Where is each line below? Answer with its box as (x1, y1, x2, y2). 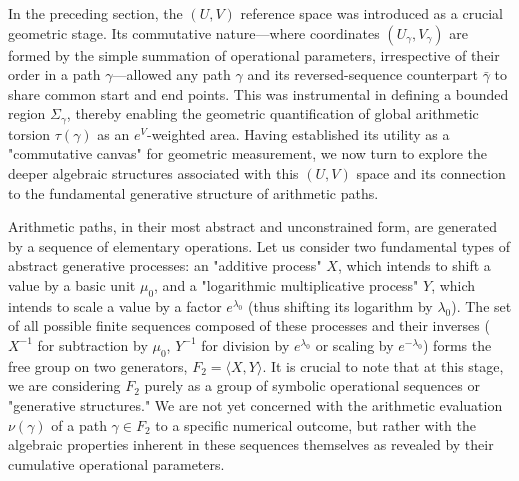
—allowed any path (112, 64, 231, 85)
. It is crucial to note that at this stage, (262, 355, 504, 376)
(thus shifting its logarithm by (248, 295, 433, 316)
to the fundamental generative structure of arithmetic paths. (8, 182, 379, 203)
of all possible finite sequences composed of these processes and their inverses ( (8, 315, 490, 336)
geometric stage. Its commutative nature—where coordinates (8, 22, 380, 43)
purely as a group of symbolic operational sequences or (144, 375, 480, 396)
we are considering (8, 375, 121, 396)
